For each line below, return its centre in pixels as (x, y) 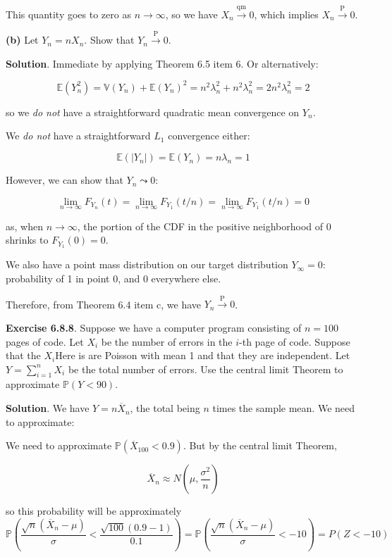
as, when (24, 226)
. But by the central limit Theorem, (260, 445)
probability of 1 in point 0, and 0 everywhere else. (114, 278)
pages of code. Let (45, 341)
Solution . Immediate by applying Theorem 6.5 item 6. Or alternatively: (162, 63)
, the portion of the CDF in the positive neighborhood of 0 (204, 226)
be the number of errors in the (167, 341)
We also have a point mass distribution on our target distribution (147, 264)
